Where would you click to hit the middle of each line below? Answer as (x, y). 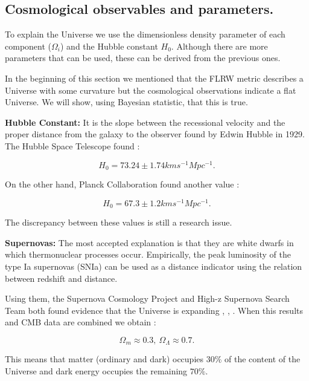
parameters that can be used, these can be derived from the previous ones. (143, 58)
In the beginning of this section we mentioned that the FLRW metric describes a (154, 78)
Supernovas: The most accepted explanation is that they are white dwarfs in (149, 242)
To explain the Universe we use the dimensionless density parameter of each (145, 34)
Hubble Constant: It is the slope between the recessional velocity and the (145, 122)
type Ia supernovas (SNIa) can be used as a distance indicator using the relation (154, 266)
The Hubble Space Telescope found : (72, 145)
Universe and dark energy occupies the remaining (96, 371)
